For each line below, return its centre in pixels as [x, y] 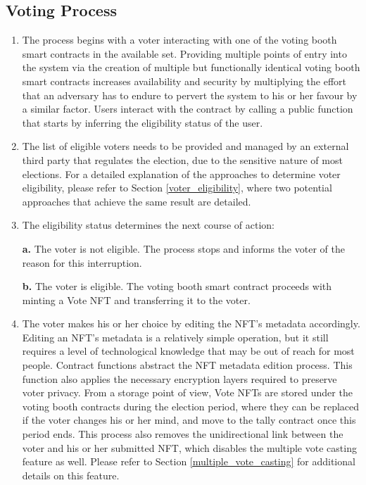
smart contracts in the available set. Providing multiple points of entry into [184, 53]
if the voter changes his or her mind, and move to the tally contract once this [189, 420]
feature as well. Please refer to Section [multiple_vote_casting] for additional [189, 461]
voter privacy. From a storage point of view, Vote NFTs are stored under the [187, 392]
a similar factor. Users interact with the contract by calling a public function [188, 109]
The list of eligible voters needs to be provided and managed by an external [185, 146]
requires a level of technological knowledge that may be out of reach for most [188, 351]
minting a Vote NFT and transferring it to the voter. [136, 300]
